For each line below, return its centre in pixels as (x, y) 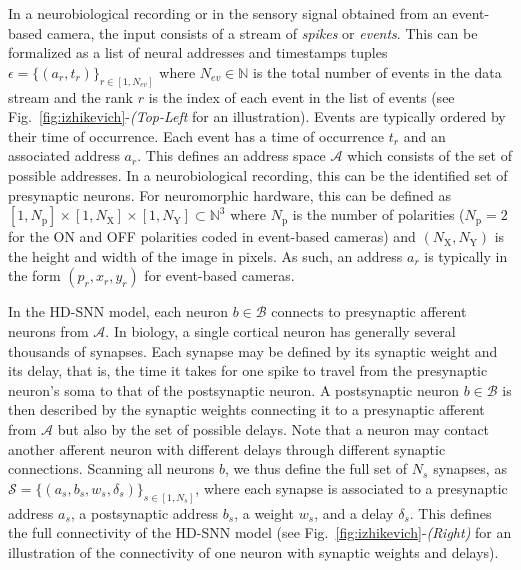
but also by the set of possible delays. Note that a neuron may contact (273, 428)
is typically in (466, 255)
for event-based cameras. (219, 275)
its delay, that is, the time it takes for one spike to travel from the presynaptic (248, 370)
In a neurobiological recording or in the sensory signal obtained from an (228, 13)
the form (34, 275)
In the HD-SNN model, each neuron (118, 311)
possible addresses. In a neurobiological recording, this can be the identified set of (258, 175)
